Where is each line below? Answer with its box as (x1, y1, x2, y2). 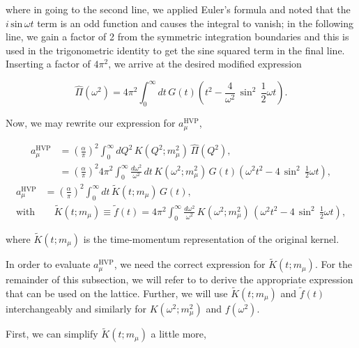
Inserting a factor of (6, 56, 91, 71)
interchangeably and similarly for (6, 301, 147, 315)
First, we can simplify (6, 326, 98, 341)
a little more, (151, 326, 206, 341)
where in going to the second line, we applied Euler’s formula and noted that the (6, 2, 351, 16)
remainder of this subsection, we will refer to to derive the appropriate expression (6, 272, 353, 287)
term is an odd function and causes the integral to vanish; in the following (37, 15, 354, 30)
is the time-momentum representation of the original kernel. (83, 231, 339, 246)
